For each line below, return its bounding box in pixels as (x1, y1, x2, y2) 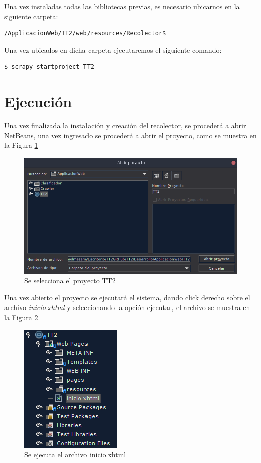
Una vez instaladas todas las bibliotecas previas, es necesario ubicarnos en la (4, 1, 240, 11)
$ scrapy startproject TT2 (4, 63, 94, 71)
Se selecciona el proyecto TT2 (24, 275, 116, 286)
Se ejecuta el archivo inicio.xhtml (24, 449, 126, 460)
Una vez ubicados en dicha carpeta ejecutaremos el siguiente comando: (4, 44, 222, 55)
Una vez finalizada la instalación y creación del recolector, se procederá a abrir (4, 120, 246, 131)
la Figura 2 (4, 312, 38, 322)
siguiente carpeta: (4, 11, 58, 21)
